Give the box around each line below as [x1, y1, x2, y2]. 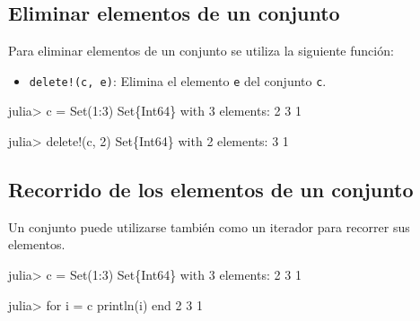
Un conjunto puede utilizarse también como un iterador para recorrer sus [8, 217, 410, 236]
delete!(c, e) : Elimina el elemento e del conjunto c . [29, 71, 327, 90]
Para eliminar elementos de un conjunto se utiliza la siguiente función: [8, 41, 394, 60]
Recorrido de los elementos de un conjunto [8, 176, 414, 204]
